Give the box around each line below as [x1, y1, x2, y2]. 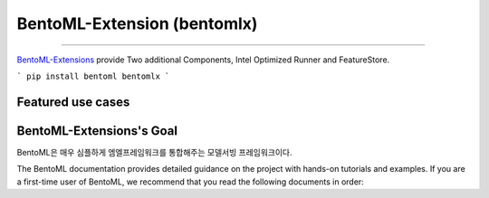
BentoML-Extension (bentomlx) [16, 14, 258, 33]
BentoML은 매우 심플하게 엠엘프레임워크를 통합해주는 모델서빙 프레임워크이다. [16, 146, 292, 157]
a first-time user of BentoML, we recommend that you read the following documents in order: [16, 176, 364, 187]
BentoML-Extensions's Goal [16, 123, 178, 138]
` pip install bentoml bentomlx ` [16, 71, 170, 81]
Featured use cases [16, 94, 130, 109]
